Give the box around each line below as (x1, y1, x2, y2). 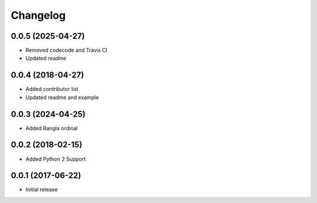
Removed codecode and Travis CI (25, 47, 108, 54)
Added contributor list (25, 86, 79, 93)
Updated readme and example (25, 94, 99, 101)
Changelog (11, 9, 66, 22)
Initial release (25, 186, 58, 193)
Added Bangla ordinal (25, 124, 78, 131)
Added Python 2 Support (25, 155, 86, 163)
